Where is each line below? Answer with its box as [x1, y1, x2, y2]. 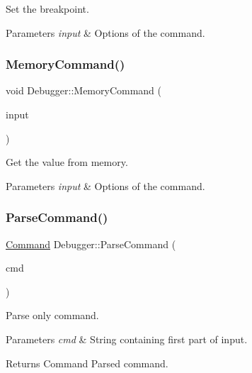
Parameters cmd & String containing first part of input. [6, 331, 248, 346]
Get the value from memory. [6, 155, 128, 169]
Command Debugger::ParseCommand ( [6, 236, 176, 251]
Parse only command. [6, 308, 99, 323]
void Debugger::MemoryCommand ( [6, 83, 162, 98]
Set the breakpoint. [6, 1, 89, 16]
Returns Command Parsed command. [6, 355, 168, 370]
